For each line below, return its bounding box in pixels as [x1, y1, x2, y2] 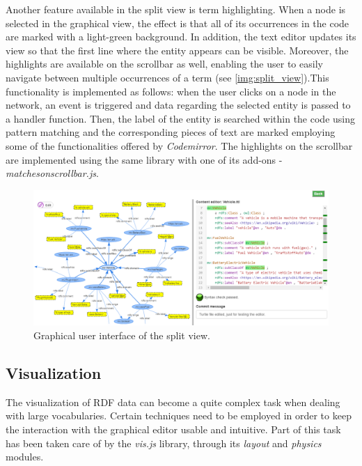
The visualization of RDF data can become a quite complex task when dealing [6, 394, 340, 409]
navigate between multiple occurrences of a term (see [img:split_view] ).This [6, 70, 329, 84]
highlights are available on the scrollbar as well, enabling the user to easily [6, 56, 323, 71]
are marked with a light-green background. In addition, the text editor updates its [6, 29, 356, 44]
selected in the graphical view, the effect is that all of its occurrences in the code [6, 15, 349, 30]
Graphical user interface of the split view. [33, 327, 210, 342]
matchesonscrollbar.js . [6, 166, 99, 180]
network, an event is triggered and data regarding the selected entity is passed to [6, 98, 351, 112]
